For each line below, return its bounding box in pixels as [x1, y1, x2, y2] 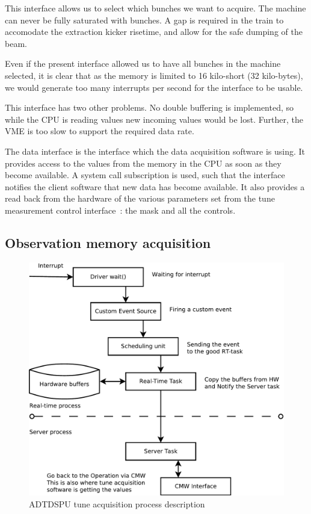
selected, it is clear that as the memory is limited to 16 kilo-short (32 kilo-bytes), [5, 69, 303, 81]
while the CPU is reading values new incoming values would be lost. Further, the [5, 113, 303, 125]
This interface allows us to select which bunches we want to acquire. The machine [5, 2, 306, 14]
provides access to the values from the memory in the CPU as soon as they [5, 156, 282, 169]
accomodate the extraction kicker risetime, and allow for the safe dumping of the [5, 25, 303, 38]
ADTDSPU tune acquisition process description [29, 497, 205, 510]
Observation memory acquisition [5, 233, 211, 252]
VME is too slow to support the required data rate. [5, 125, 194, 137]
